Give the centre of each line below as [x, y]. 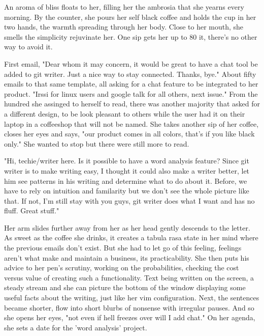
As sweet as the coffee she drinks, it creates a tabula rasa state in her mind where [131, 237]
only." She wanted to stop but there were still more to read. [97, 143]
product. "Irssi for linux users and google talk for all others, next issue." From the [131, 93]
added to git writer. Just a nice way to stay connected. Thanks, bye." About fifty [130, 74]
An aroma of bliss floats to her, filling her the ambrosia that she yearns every [124, 7]
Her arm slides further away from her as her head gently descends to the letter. [127, 227]
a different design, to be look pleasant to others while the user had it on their [125, 113]
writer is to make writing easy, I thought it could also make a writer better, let [127, 170]
